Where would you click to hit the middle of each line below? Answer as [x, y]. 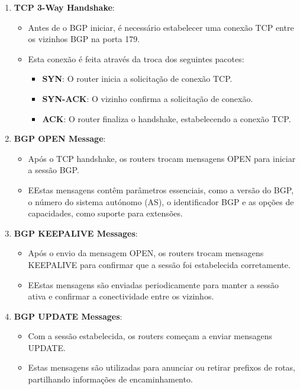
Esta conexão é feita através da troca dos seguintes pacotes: [136, 58]
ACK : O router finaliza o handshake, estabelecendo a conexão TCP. [167, 118]
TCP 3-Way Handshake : [64, 7]
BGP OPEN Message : [60, 138]
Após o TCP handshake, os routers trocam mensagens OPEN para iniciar [162, 158]
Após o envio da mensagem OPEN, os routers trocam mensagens [146, 253]
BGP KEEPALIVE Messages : [76, 233]
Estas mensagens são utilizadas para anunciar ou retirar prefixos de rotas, [162, 367]
